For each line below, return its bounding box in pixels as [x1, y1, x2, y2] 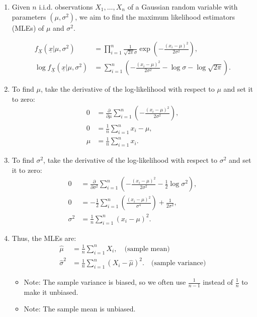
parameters [12, 11, 46, 22]
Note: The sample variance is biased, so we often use [24, 277, 186, 287]
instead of [203, 277, 233, 287]
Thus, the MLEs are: [12, 232, 76, 243]
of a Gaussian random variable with [127, 2, 238, 12]
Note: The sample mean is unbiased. [24, 303, 136, 314]
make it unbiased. [24, 286, 78, 297]
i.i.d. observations [39, 2, 93, 12]
